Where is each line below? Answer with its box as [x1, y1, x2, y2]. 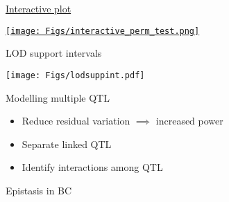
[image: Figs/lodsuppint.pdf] [6, 70, 145, 80]
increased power [155, 113, 223, 128]
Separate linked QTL [22, 136, 112, 151]
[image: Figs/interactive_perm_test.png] [6, 26, 200, 36]
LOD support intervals [6, 46, 102, 60]
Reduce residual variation [22, 113, 130, 128]
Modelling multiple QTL [6, 90, 110, 104]
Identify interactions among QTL [22, 160, 163, 174]
